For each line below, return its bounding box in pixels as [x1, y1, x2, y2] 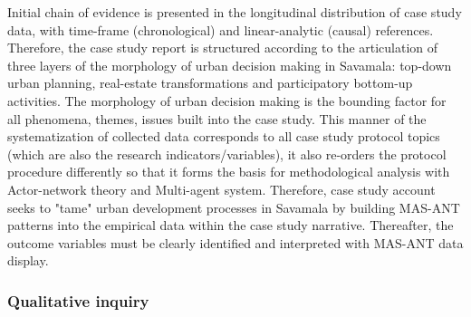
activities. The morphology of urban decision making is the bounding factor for [7, 91, 447, 110]
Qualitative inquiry [7, 289, 149, 312]
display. [7, 251, 49, 270]
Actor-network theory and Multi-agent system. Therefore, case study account [7, 179, 436, 198]
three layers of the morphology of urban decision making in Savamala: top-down [7, 55, 452, 74]
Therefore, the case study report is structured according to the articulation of [7, 38, 438, 57]
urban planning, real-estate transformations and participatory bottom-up [7, 73, 413, 92]
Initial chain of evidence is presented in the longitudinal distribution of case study [7, 3, 462, 21]
